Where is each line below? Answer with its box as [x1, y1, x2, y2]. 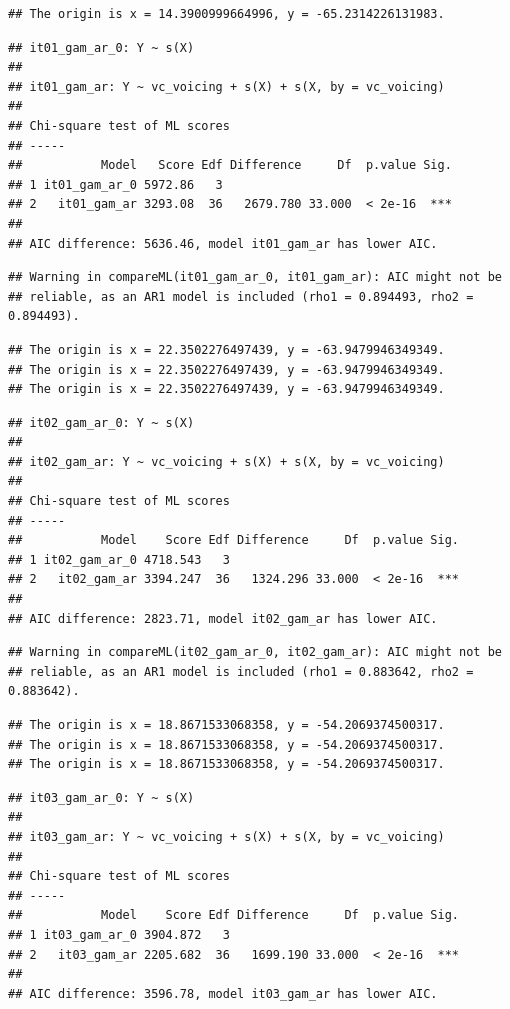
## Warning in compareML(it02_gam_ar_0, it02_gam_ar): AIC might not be [8, 645, 502, 660]
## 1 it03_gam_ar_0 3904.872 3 [8, 927, 230, 942]
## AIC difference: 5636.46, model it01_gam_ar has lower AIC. [8, 236, 438, 251]
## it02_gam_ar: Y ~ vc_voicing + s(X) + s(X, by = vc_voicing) [8, 454, 445, 469]
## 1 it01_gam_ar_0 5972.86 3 [8, 177, 223, 192]
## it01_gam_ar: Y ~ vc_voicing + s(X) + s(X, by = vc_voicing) [8, 79, 445, 94]
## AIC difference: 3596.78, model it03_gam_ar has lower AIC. [8, 986, 438, 1001]
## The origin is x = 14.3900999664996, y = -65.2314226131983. [8, 7, 445, 21]
